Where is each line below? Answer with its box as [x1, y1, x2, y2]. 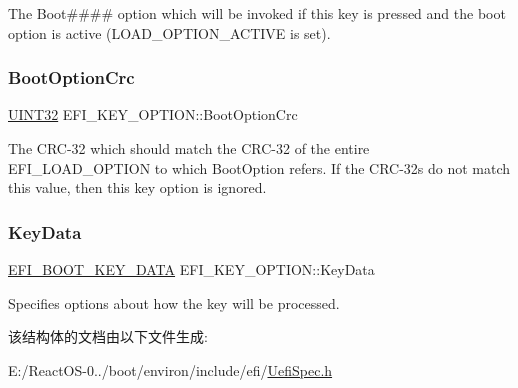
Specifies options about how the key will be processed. [8, 292, 340, 313]
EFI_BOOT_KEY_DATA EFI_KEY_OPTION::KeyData [8, 259, 375, 279]
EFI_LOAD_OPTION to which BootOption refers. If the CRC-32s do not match [8, 157, 511, 178]
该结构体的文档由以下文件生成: [8, 326, 208, 347]
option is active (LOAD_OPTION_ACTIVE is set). [8, 22, 331, 43]
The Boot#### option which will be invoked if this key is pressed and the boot [8, 3, 506, 23]
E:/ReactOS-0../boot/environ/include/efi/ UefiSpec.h [8, 359, 333, 380]
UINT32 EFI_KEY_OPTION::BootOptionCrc [8, 104, 298, 125]
